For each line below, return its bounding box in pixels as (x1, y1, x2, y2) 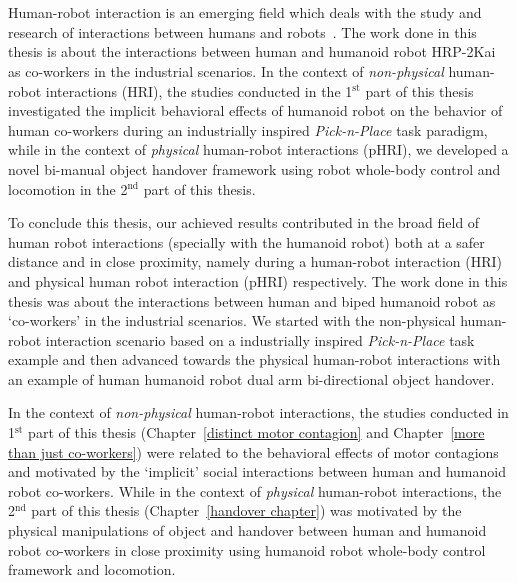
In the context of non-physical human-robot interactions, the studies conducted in (8, 402, 509, 423)
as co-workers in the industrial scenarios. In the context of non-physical (8, 60, 444, 81)
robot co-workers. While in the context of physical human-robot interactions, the (8, 480, 502, 501)
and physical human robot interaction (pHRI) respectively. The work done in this (8, 270, 508, 291)
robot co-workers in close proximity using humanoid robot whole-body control (8, 539, 486, 560)
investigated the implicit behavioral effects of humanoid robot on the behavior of (8, 100, 503, 121)
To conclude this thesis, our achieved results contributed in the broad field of (8, 212, 480, 233)
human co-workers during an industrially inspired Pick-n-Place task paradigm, (8, 119, 488, 140)
